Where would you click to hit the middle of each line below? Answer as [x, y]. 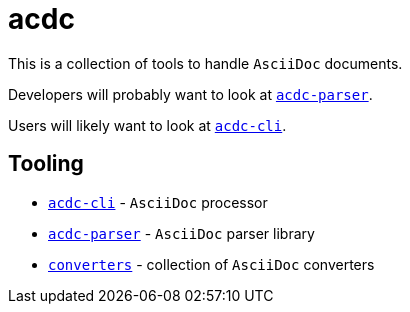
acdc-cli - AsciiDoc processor [158, 202]
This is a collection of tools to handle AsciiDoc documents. [205, 63]
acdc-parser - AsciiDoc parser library [181, 233]
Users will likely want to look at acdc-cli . [147, 125]
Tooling [46, 164]
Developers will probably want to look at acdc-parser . [190, 94]
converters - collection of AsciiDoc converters [211, 264]
